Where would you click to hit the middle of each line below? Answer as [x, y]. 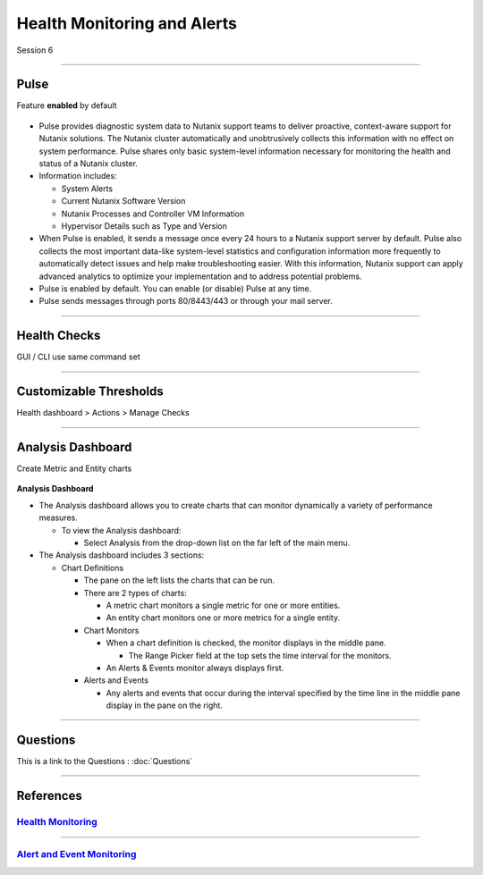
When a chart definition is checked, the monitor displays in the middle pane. [246, 643]
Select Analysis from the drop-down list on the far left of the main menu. [217, 543]
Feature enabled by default [67, 105]
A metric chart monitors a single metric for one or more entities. [223, 605]
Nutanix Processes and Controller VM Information [153, 214]
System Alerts [87, 189]
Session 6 [35, 50]
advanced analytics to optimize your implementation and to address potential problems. [200, 276]
